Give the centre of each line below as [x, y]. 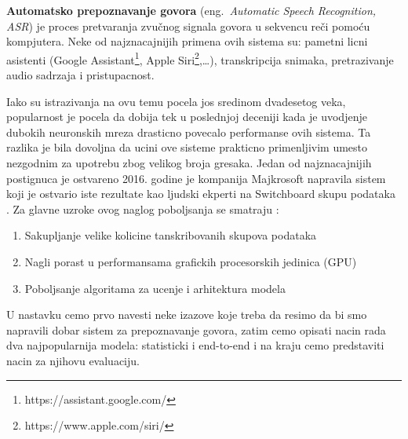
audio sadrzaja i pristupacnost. [80, 75]
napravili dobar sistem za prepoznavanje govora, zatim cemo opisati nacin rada [196, 329]
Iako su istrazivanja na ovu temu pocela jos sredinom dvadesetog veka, [176, 101]
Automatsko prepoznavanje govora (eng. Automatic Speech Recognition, [191, 10]
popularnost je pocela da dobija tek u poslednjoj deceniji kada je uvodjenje [187, 117]
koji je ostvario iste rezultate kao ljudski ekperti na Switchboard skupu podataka [201, 194]
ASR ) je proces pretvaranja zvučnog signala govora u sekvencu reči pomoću [188, 26]
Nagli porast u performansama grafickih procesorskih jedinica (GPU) [191, 261]
